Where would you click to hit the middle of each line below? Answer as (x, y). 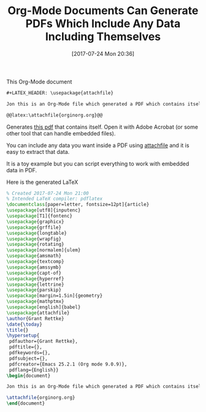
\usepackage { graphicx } (35, 221)
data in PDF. (22, 170)
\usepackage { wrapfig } (34, 239)
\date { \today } (25, 324)
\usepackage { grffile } (34, 227)
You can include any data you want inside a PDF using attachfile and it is (98, 145)
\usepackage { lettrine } (35, 284)
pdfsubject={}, (28, 358)
